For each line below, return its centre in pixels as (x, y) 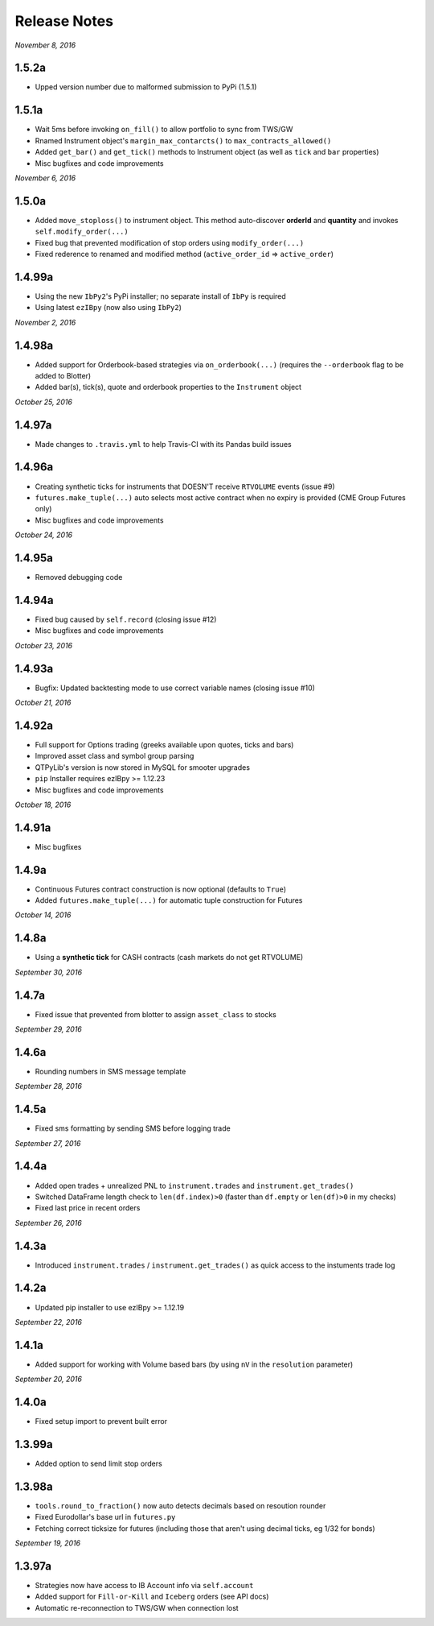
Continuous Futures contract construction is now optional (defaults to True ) (161, 889)
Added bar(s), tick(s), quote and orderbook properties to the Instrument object (168, 387)
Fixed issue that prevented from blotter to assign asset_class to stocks (156, 1014)
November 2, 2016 (45, 322)
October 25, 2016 (43, 402)
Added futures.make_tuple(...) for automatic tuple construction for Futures (169, 900)
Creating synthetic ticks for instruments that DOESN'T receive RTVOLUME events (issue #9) (185, 486)
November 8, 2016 (45, 45)
